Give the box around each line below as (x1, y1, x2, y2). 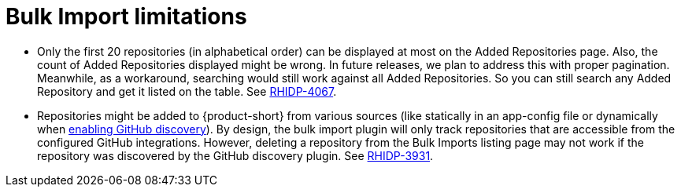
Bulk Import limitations (6, 3, 247, 30)
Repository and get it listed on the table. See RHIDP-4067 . (37, 84, 337, 98)
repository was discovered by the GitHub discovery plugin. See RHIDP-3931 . (37, 148, 434, 162)
